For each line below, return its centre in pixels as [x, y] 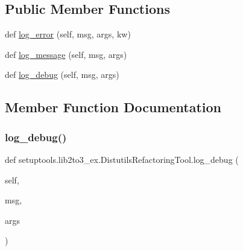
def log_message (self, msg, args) [66, 54]
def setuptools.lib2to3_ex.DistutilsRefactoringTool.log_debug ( [122, 159]
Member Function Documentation [113, 107]
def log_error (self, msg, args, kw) [68, 34]
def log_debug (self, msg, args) [62, 75]
